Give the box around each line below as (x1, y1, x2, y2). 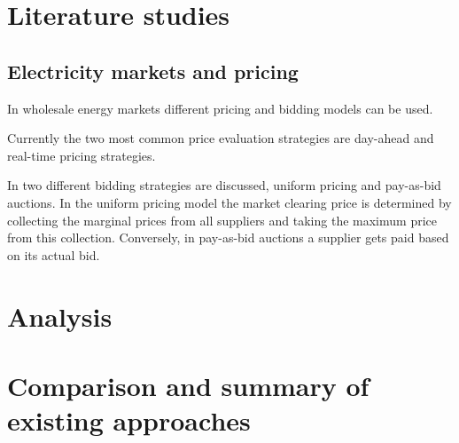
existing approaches (7, 402, 251, 439)
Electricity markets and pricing (7, 57, 299, 84)
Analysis (7, 297, 113, 334)
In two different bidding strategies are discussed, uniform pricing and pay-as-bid (7, 176, 441, 194)
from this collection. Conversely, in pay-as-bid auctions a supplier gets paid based (7, 228, 449, 247)
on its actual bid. (7, 245, 100, 264)
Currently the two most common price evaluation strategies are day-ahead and (7, 129, 434, 147)
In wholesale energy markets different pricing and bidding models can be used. (7, 99, 433, 117)
